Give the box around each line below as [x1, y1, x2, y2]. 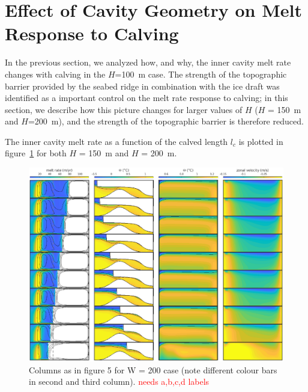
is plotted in [238, 135, 283, 147]
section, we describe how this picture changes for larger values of [5, 103, 243, 115]
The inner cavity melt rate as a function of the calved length [5, 135, 228, 147]
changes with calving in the [5, 67, 106, 80]
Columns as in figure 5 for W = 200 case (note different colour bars [29, 363, 277, 376]
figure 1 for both [5, 147, 67, 159]
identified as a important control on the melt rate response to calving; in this [5, 91, 288, 104]
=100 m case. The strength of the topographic [115, 67, 287, 80]
